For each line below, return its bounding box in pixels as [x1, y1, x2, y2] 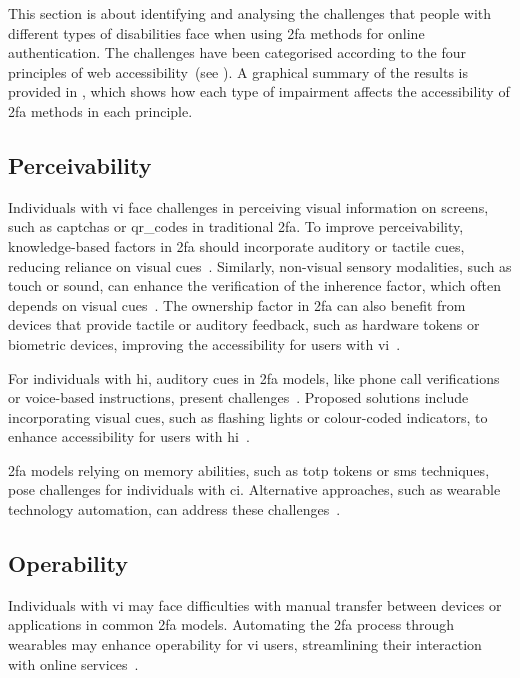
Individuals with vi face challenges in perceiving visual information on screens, [8, 196, 489, 217]
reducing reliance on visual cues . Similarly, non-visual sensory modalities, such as [8, 255, 512, 276]
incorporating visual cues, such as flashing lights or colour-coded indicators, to [8, 406, 488, 427]
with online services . [8, 653, 139, 674]
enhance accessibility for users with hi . [8, 426, 250, 447]
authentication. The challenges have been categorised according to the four [8, 42, 466, 63]
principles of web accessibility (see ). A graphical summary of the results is [8, 61, 469, 82]
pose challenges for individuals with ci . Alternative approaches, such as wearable [8, 479, 501, 500]
